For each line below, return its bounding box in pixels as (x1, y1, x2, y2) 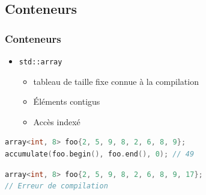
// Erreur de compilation (5, 182, 108, 191)
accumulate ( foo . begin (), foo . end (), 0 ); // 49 (5, 150, 195, 159)
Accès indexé (33, 115, 80, 128)
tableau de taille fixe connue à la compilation (33, 75, 199, 87)
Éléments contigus (33, 95, 100, 108)
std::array (19, 58, 62, 66)
